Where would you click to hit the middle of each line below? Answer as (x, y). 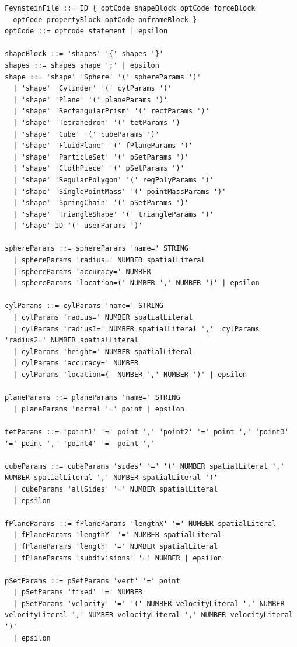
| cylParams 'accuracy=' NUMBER (76, 363)
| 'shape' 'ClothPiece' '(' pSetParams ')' (99, 169)
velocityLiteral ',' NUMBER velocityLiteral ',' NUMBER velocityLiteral (149, 615)
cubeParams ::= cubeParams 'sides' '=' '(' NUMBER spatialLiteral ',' (145, 466)
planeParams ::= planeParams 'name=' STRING (92, 398)
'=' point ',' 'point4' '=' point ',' (80, 443)
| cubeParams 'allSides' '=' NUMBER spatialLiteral (116, 489)
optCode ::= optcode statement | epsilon (86, 31)
